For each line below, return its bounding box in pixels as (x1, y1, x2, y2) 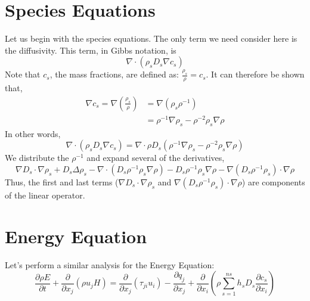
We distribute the (5, 151, 69, 164)
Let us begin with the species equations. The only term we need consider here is (5, 32, 297, 45)
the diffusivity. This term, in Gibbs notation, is (5, 44, 176, 56)
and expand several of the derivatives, (86, 151, 225, 164)
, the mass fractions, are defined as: (49, 68, 179, 80)
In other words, (5, 127, 61, 139)
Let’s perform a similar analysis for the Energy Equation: (5, 258, 215, 271)
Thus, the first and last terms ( (5, 175, 119, 188)
